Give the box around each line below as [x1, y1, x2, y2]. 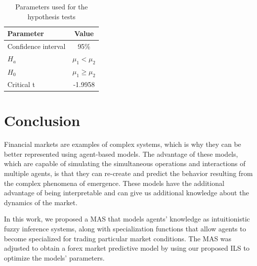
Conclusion [4, 110, 81, 131]
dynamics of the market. [4, 197, 78, 207]
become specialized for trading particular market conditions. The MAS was [4, 233, 232, 243]
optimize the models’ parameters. [4, 252, 105, 263]
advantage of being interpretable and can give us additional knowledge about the [4, 187, 249, 198]
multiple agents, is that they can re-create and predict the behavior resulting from [4, 168, 253, 178]
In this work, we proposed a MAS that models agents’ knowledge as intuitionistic [4, 214, 250, 224]
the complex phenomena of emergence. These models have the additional [4, 177, 224, 188]
